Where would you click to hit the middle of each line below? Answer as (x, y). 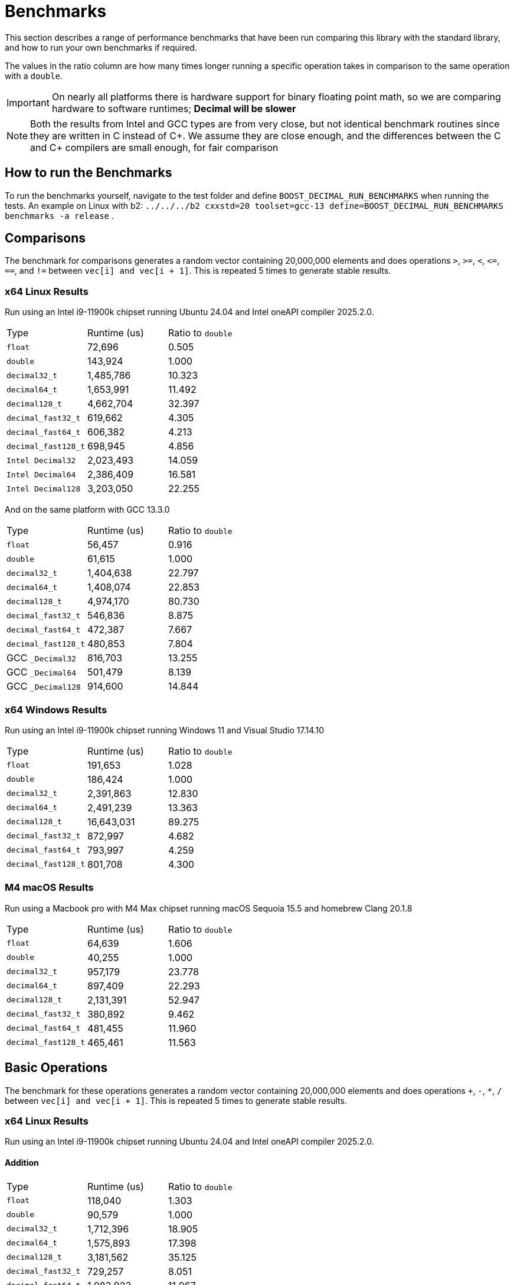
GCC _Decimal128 (44, 686)
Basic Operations (56, 1068)
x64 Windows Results (56, 709)
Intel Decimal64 (41, 474)
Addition (22, 1162)
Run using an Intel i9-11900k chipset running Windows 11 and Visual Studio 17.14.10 (165, 730)
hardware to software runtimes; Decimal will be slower (174, 108)
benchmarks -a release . (59, 215)
